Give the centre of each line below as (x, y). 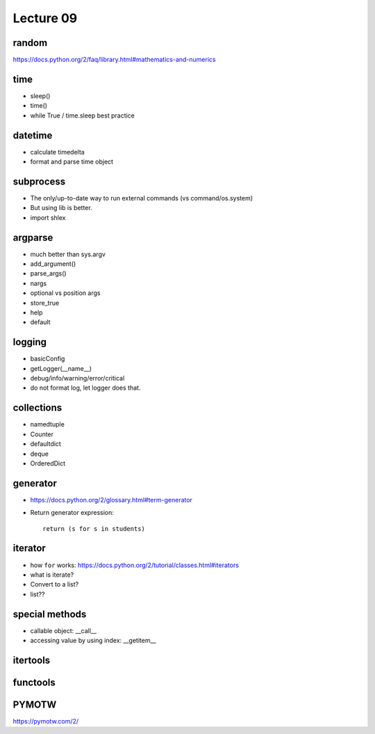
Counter (42, 434)
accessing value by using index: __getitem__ (93, 640)
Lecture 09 (45, 18)
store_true (45, 303)
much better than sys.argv (68, 254)
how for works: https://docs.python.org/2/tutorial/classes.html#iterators (135, 565)
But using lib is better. (61, 208)
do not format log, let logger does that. (85, 388)
